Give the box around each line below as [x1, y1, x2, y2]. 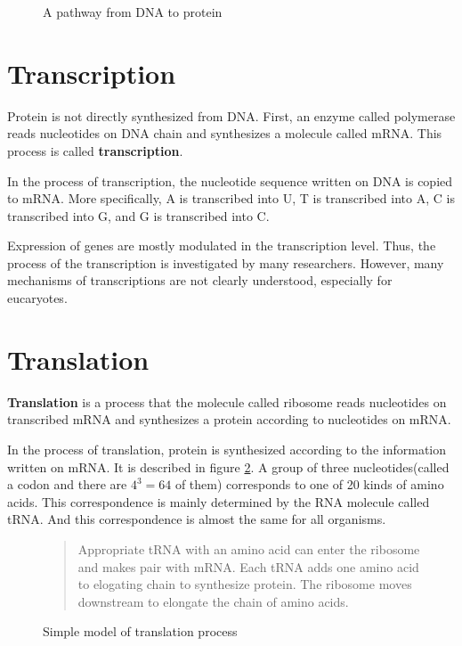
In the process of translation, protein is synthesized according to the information [7, 439, 447, 458]
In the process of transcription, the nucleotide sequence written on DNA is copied [7, 171, 453, 190]
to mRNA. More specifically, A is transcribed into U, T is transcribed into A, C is [7, 189, 455, 208]
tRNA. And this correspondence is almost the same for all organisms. [7, 510, 386, 528]
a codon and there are [7, 475, 127, 494]
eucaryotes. [7, 289, 68, 307]
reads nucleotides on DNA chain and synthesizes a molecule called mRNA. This [7, 124, 442, 143]
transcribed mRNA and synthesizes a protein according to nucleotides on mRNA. [7, 410, 451, 429]
